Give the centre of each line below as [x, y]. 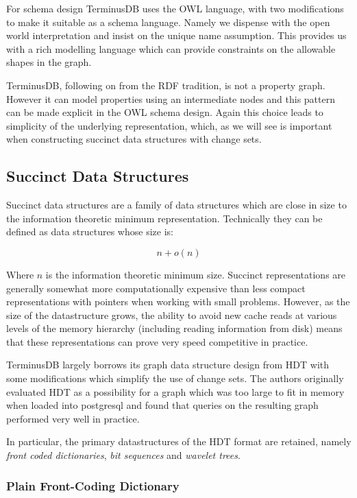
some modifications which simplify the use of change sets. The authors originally [175, 378]
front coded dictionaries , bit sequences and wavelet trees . [123, 455]
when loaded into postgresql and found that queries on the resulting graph [162, 405]
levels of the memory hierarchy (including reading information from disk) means [174, 328]
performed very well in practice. [73, 418]
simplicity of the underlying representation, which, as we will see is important [169, 125]
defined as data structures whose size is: [90, 232]
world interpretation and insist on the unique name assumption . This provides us [176, 35]
